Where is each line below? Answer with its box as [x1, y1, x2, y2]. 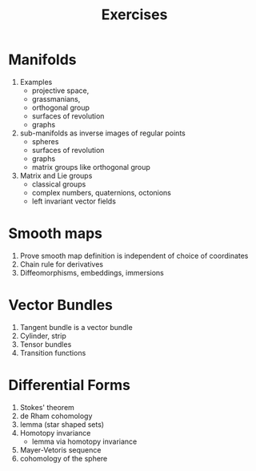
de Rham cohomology [19, 411, 93, 421]
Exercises [101, 6, 168, 24]
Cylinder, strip [19, 331, 66, 340]
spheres [31, 136, 59, 146]
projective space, [31, 86, 90, 95]
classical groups [31, 179, 86, 189]
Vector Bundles [8, 296, 114, 314]
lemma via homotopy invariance [31, 437, 138, 446]
